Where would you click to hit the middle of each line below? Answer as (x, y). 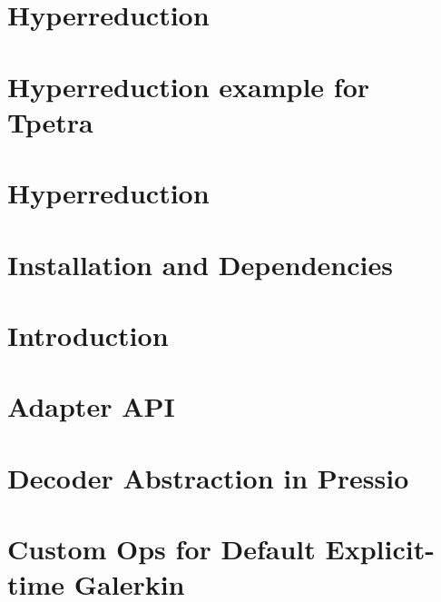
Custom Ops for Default (162, 548)
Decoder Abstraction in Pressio (208, 477)
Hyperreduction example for (189, 86)
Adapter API (91, 406)
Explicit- (380, 548)
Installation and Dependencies (200, 264)
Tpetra (50, 121)
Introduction (88, 335)
